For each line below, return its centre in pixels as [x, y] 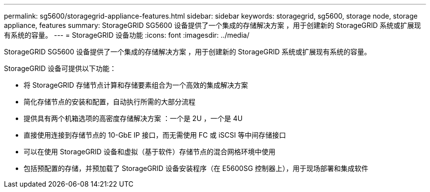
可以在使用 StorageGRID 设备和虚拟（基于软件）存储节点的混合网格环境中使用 [149, 152]
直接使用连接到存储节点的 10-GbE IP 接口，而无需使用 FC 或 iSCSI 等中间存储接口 [155, 135]
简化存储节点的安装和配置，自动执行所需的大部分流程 [109, 102]
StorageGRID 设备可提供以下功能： [60, 68]
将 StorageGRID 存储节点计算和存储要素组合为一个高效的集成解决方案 [136, 85]
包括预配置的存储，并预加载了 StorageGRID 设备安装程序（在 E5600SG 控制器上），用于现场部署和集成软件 [196, 168]
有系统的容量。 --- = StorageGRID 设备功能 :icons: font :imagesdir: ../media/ [127, 35]
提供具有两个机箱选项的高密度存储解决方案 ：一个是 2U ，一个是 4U [133, 118]
